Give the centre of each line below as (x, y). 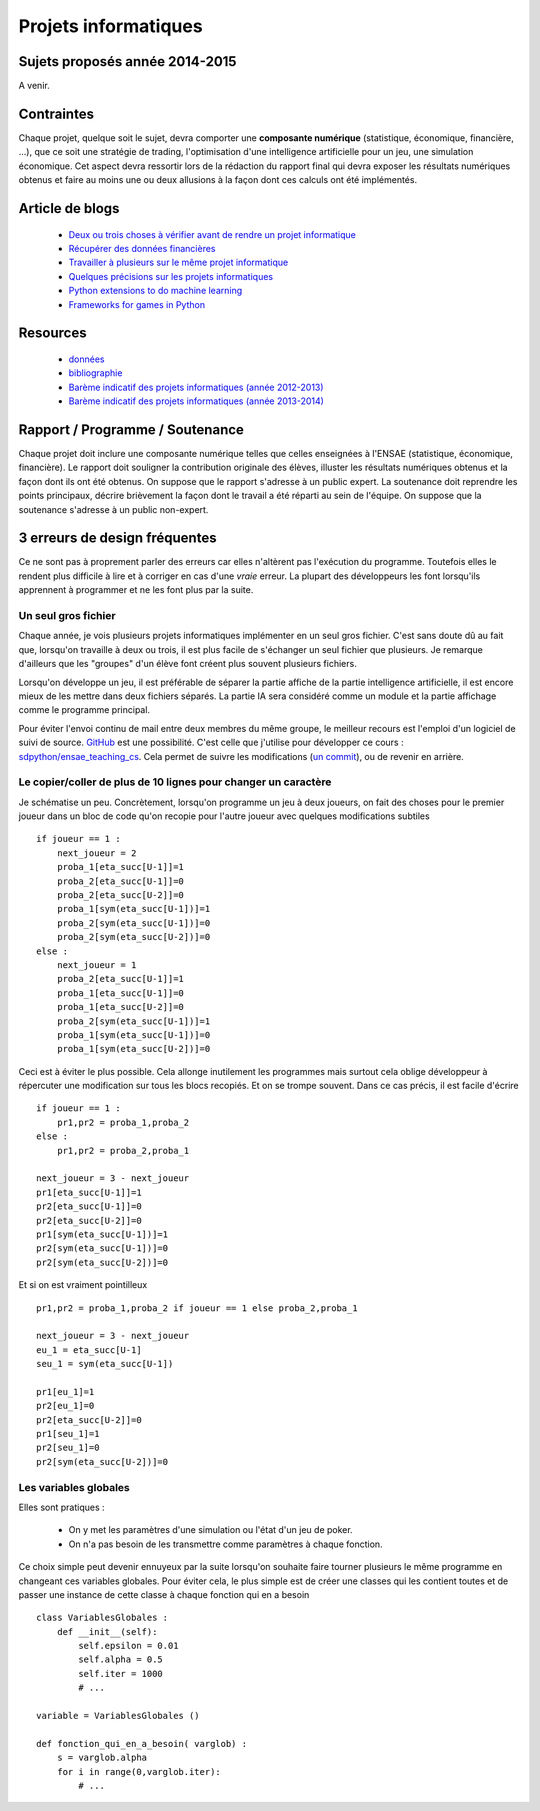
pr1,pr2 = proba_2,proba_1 (123, 1150)
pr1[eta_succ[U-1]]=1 (89, 1192)
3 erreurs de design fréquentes (117, 538)
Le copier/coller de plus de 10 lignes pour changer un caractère (175, 782)
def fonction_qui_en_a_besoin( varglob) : (142, 1743)
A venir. (34, 86)
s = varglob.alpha (102, 1758)
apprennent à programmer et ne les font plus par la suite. (136, 590)
